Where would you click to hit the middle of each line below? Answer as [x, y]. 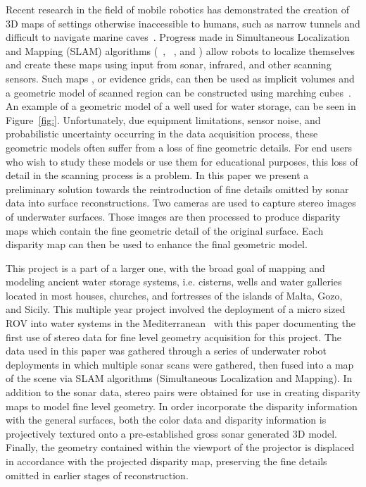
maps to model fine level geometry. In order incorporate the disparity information [182, 406]
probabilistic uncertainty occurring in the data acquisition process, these [162, 134]
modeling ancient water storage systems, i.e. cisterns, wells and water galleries [174, 282]
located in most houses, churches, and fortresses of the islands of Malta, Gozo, [174, 295]
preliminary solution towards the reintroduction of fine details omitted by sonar [177, 189]
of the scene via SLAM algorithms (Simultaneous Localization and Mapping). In [179, 378]
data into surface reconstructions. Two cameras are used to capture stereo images [181, 203]
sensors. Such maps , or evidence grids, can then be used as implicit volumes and [180, 78]
